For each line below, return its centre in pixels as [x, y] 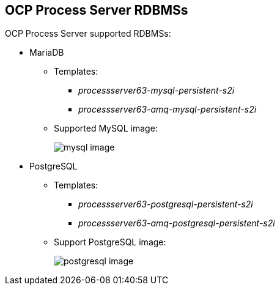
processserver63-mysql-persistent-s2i [157, 91]
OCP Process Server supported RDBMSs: [88, 34]
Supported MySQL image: [106, 128]
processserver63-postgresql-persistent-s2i [166, 204]
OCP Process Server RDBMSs [97, 10]
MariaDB [47, 53]
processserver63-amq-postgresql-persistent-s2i [177, 223]
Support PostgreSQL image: [110, 242]
